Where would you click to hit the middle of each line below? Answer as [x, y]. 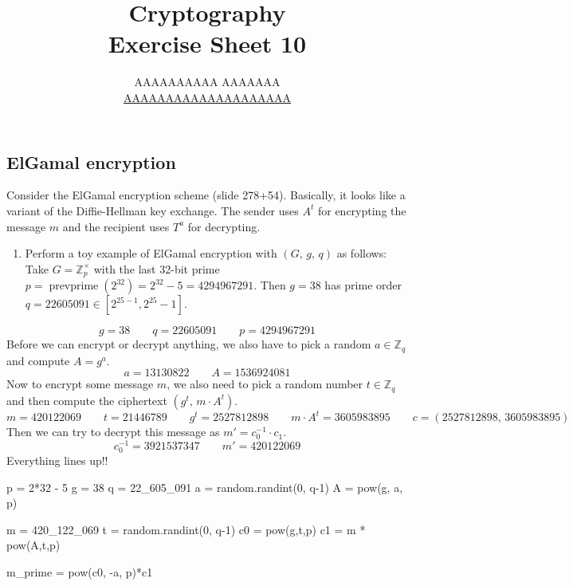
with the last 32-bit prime [157, 268]
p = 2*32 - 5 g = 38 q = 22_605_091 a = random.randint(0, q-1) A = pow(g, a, [205, 487]
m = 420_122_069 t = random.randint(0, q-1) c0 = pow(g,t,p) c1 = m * [186, 529]
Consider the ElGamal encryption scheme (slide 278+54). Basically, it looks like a [206, 195]
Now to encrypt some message [80, 384]
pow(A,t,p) [33, 545]
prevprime [74, 287]
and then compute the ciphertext [87, 400]
